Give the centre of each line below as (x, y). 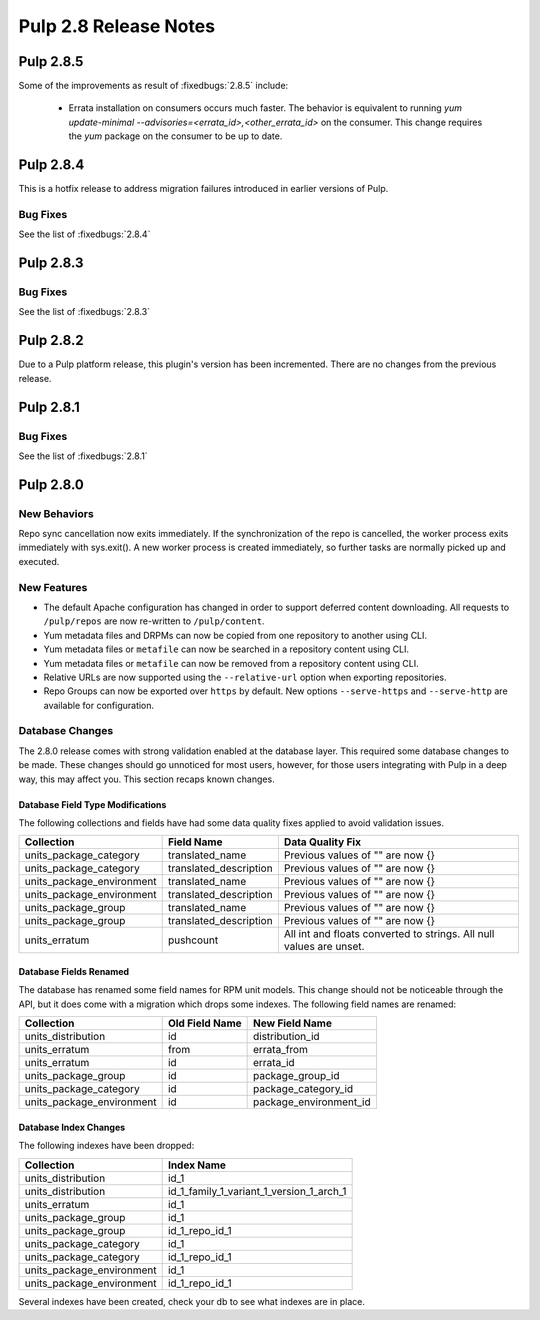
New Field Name (292, 1023)
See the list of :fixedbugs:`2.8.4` (84, 234)
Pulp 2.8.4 (51, 165)
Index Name (197, 1165)
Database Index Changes (72, 1127)
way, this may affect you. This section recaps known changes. (146, 779)
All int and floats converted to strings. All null (389, 934)
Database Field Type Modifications (92, 804)
